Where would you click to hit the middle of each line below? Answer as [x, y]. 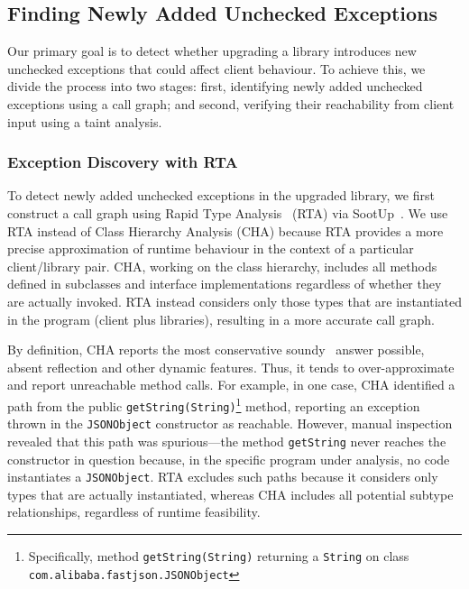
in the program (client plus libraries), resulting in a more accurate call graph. [221, 319]
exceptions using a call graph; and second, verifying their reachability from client [231, 103]
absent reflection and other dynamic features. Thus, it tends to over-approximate [231, 367]
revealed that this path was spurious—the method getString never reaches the [227, 441]
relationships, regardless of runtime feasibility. [134, 512]
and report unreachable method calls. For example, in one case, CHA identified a [231, 385]
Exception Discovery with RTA [123, 162]
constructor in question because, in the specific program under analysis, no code [229, 459]
